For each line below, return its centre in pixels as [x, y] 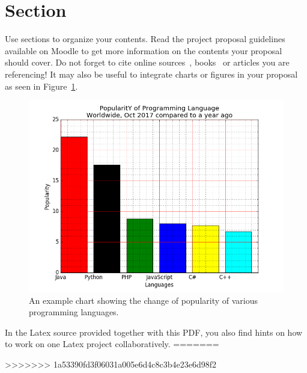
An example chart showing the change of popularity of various [144, 300]
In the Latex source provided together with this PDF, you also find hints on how [154, 332]
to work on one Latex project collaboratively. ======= [112, 344]
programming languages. [74, 312]
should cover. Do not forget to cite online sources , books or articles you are [147, 62]
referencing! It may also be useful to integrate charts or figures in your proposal [151, 74]
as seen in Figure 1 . [41, 86]
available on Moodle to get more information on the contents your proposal [144, 50]
